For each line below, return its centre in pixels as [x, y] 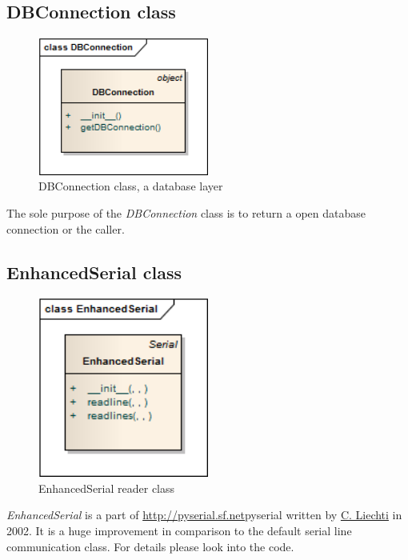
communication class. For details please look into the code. [150, 546]
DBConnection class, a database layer [131, 186]
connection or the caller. [66, 228]
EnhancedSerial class [94, 272]
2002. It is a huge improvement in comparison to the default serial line [179, 530]
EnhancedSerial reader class [107, 488]
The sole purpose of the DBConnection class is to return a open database [186, 213]
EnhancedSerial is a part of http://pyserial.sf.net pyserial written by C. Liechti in [204, 515]
